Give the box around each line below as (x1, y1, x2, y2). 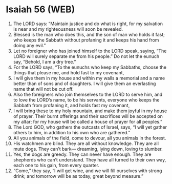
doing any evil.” (13, 42, 46, 48)
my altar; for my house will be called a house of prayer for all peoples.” (13, 118, 163, 125)
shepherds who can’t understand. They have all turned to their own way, (13, 156, 166, 162)
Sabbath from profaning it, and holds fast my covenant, (13, 102, 130, 108)
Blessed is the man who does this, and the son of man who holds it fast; (13, 31, 165, 37)
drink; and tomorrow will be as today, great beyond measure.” (13, 173, 144, 179)
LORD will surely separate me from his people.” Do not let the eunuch (13, 53, 160, 59)
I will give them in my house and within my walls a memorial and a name (13, 75, 165, 81)
